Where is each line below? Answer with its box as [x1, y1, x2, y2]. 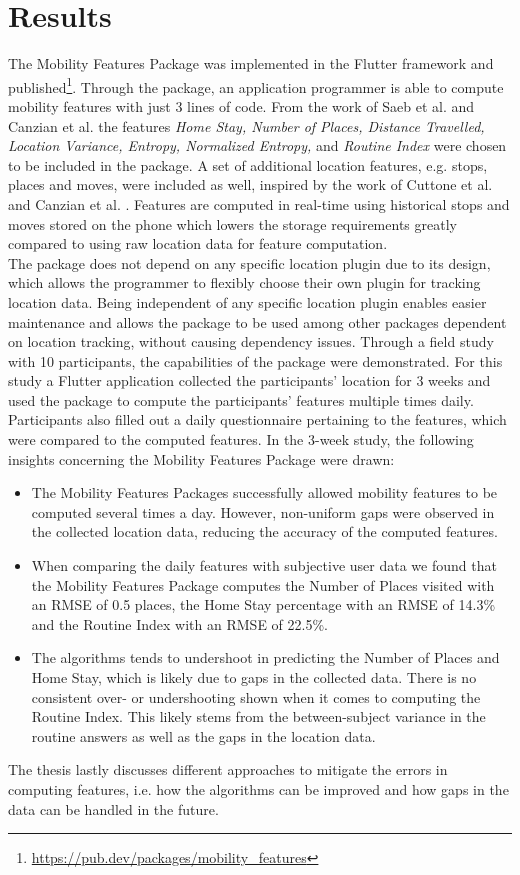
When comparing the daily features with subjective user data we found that [31, 555, 497, 576]
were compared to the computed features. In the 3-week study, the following [8, 429, 474, 450]
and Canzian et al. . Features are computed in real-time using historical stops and [8, 193, 510, 214]
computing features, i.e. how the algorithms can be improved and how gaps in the [8, 778, 509, 799]
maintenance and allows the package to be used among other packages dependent [8, 311, 507, 332]
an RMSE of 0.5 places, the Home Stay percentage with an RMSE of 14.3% [31, 594, 496, 615]
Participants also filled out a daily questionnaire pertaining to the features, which [8, 409, 507, 430]
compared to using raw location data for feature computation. [8, 233, 388, 254]
